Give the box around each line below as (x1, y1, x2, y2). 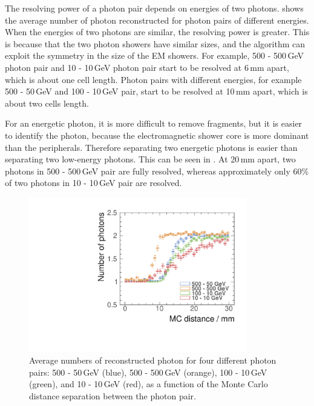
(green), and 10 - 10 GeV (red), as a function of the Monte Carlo (29, 378, 268, 390)
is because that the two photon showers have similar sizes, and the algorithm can (5, 37, 306, 50)
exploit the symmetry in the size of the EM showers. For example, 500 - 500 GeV (5, 49, 304, 62)
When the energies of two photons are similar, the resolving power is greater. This (5, 25, 310, 38)
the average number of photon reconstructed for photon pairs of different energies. (5, 13, 309, 26)
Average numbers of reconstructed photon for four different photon (29, 354, 276, 367)
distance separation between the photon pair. (29, 389, 196, 402)
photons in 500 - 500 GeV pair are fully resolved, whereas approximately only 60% (5, 164, 309, 177)
